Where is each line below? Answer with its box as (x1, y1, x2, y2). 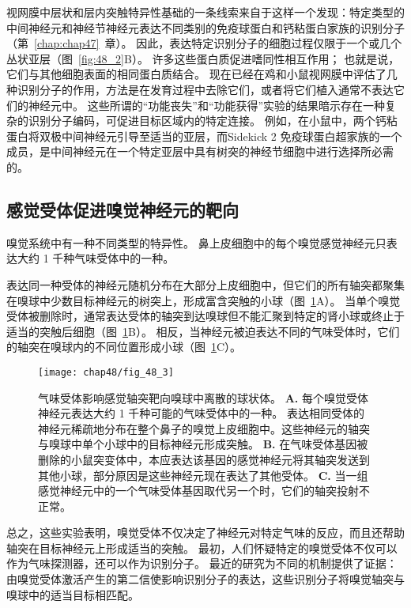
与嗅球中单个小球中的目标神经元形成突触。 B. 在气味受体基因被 (38, 436, 368, 452)
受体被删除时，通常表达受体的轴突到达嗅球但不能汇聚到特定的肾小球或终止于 (6, 308, 405, 324)
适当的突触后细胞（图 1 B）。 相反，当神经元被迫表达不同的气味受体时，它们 (6, 323, 400, 339)
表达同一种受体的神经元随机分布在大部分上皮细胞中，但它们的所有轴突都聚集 (6, 276, 405, 293)
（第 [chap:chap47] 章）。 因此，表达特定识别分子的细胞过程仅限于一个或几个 (6, 35, 402, 51)
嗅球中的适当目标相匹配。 (6, 586, 139, 602)
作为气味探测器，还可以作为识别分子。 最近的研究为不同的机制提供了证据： (6, 555, 398, 572)
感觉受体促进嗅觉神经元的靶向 (6, 197, 239, 221)
